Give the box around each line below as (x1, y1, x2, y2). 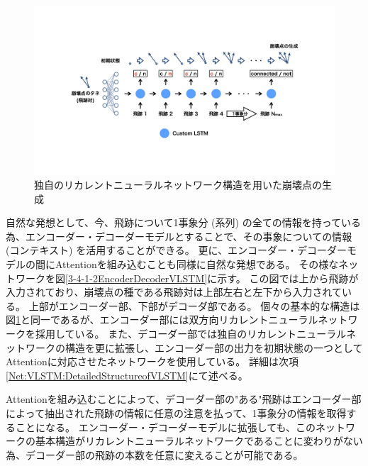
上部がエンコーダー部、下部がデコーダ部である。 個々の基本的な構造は (28, 298, 360, 313)
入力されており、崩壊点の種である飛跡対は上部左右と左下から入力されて (6, 284, 342, 299)
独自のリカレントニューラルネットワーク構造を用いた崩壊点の (34, 177, 322, 192)
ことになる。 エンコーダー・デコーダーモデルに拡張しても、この (15, 419, 316, 434)
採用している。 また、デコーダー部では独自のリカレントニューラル (35, 326, 347, 341)
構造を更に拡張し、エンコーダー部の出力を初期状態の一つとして (65, 340, 363, 355)
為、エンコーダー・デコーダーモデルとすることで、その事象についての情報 (6, 228, 352, 243)
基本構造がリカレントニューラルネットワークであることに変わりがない (35, 433, 363, 448)
